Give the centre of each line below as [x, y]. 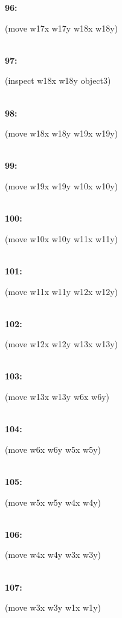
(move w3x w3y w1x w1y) [53, 607]
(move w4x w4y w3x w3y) [53, 555]
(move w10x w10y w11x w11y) [62, 238]
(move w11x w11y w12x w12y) [62, 291]
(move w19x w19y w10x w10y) [62, 185]
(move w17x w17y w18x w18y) [62, 28]
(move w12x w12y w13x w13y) [62, 344]
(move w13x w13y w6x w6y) [57, 397]
